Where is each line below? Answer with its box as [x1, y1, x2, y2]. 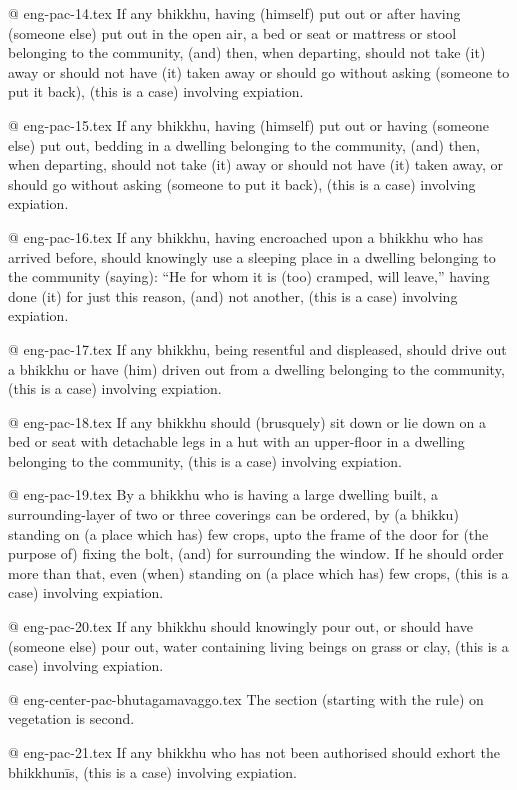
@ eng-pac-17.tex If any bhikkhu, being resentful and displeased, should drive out [8, 338, 507, 359]
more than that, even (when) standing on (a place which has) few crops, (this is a [8, 562, 509, 583]
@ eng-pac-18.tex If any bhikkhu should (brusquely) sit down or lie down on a [8, 411, 486, 432]
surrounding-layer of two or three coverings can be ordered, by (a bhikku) [8, 504, 459, 525]
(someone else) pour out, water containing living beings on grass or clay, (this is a [8, 635, 509, 656]
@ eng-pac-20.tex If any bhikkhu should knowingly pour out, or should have [8, 616, 474, 637]
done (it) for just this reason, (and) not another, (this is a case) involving [8, 285, 458, 306]
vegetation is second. [8, 708, 135, 729]
